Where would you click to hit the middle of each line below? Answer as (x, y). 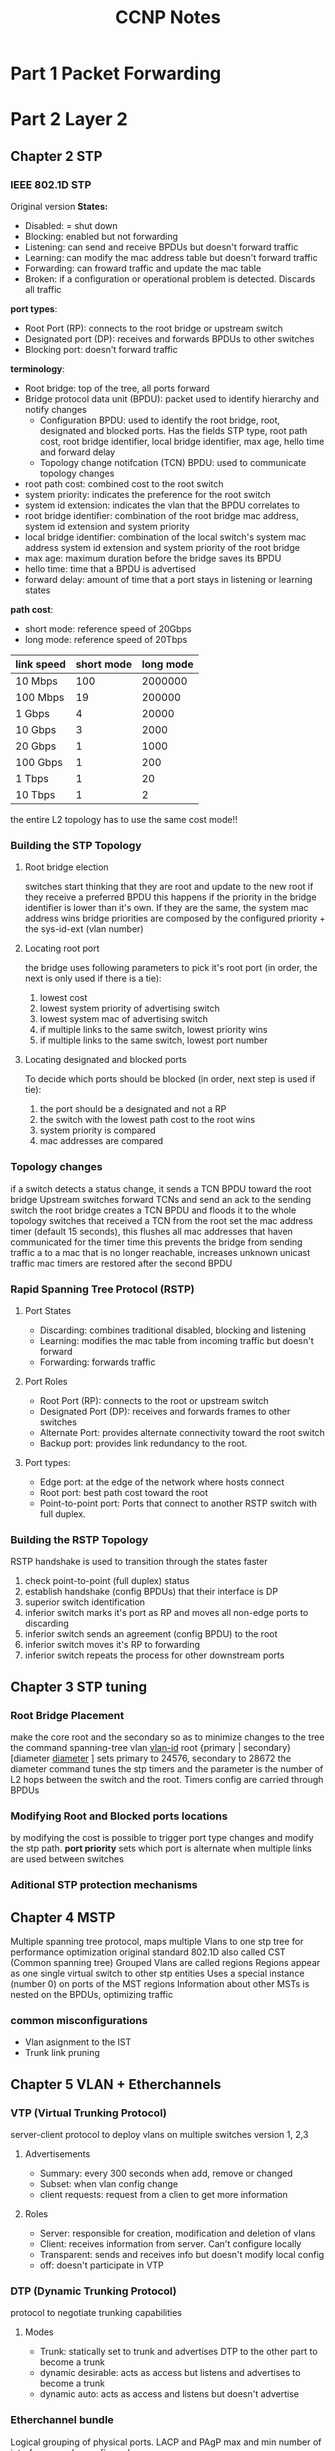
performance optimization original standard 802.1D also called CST (148, 1952)
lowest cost (63, 998)
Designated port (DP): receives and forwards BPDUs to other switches (169, 339)
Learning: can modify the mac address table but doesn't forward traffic (171, 258)
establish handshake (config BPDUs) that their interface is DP (151, 1592)
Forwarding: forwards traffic (97, 1362)
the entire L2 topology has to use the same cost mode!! (124, 820)
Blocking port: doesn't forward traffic (101, 350)
